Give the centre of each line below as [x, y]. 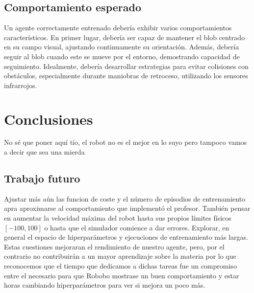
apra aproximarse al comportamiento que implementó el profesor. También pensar [127, 208]
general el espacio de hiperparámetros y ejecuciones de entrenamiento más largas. [126, 237]
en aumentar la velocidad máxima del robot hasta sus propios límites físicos [118, 218]
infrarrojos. [21, 85]
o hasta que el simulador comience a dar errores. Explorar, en [137, 227]
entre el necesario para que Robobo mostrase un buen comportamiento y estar [122, 275]
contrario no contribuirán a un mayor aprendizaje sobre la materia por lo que [120, 256]
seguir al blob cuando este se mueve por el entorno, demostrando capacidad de [122, 56]
